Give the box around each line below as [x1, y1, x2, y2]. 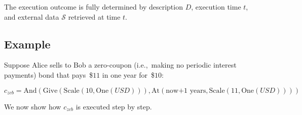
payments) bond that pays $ [4, 69, 93, 80]
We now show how [4, 101, 61, 111]
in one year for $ [102, 69, 155, 80]
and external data [4, 11, 59, 22]
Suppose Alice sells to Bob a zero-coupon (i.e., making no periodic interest [4, 60, 237, 70]
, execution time [191, 2, 241, 12]
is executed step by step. [75, 101, 152, 111]
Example [4, 36, 51, 51]
